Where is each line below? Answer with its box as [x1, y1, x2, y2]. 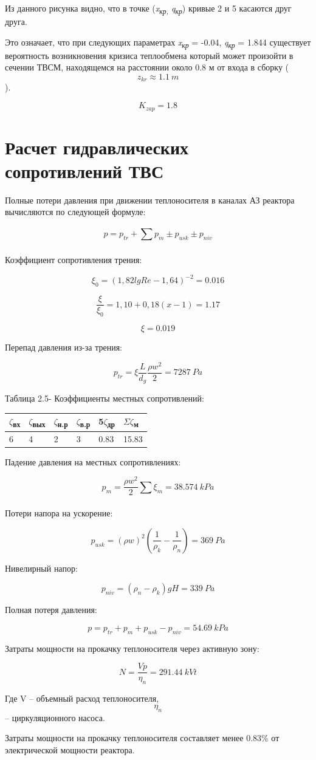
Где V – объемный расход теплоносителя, [5, 692, 159, 705]
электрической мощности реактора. [5, 743, 135, 756]
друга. [5, 15, 27, 28]
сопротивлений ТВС [5, 158, 164, 183]
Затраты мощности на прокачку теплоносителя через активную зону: [5, 642, 259, 654]
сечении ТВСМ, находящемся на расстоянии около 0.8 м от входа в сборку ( [5, 61, 289, 74]
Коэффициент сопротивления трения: [5, 253, 142, 266]
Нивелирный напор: [5, 561, 78, 574]
